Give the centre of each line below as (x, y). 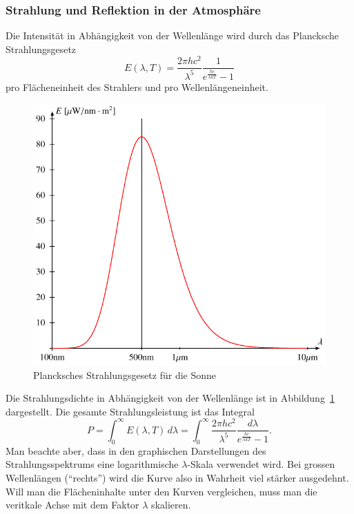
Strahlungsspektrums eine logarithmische (92, 464)
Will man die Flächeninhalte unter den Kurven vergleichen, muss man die (161, 491)
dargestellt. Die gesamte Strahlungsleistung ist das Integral (130, 411)
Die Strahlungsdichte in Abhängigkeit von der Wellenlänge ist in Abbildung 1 (170, 398)
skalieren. (171, 505)
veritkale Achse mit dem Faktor (72, 505)
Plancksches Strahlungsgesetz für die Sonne (125, 374)
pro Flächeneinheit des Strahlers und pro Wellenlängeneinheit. (137, 86)
